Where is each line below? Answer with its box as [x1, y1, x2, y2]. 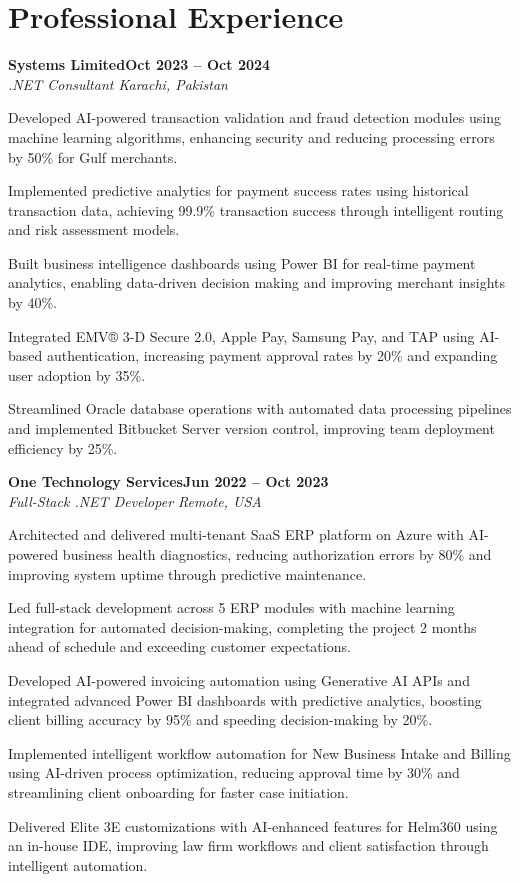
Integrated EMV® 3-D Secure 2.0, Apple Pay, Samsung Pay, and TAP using [8, 325, 475, 346]
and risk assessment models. [8, 219, 180, 240]
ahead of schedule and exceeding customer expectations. [8, 636, 351, 657]
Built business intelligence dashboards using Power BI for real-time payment [8, 252, 476, 273]
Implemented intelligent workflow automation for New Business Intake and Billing [8, 742, 511, 763]
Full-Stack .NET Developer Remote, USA [8, 490, 262, 511]
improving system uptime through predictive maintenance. [8, 563, 367, 584]
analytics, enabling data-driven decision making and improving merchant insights [8, 272, 506, 293]
